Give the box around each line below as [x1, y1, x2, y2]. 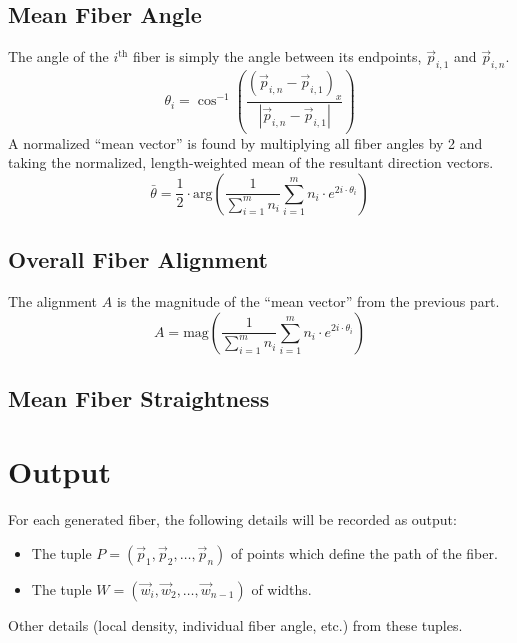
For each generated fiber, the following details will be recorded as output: [8, 509, 457, 530]
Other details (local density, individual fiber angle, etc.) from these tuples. [8, 615, 463, 636]
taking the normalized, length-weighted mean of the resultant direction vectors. [8, 152, 494, 173]
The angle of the [8, 46, 109, 67]
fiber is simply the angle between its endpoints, [132, 46, 422, 67]
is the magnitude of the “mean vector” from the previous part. [116, 290, 500, 311]
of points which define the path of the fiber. [230, 543, 498, 564]
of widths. [251, 579, 312, 600]
